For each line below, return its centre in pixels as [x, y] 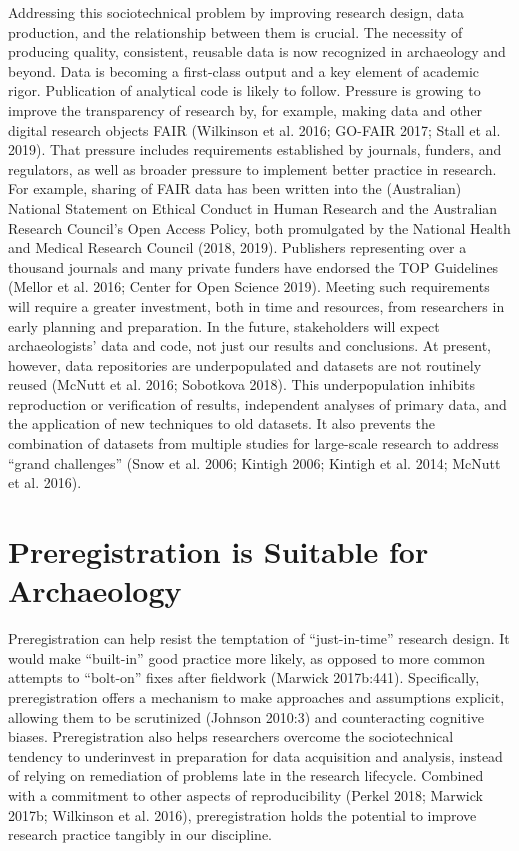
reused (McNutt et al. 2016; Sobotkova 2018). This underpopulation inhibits [242, 384]
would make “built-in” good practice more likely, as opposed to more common [247, 657]
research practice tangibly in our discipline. [140, 834]
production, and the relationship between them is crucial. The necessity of [235, 31]
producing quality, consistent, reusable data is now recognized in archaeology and [257, 51]
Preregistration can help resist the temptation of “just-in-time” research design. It [259, 638]
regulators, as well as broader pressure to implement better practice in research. [252, 168]
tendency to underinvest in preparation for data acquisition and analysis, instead [255, 755]
